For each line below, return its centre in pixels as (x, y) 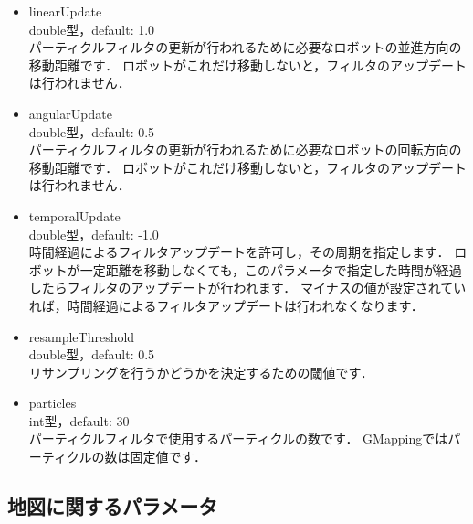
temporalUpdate (74, 215)
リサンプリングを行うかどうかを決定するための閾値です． (201, 372)
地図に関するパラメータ (113, 506)
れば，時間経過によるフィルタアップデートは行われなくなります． (226, 305)
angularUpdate (70, 113)
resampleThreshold (82, 336)
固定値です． (168, 457)
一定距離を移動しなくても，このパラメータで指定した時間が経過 (271, 269)
